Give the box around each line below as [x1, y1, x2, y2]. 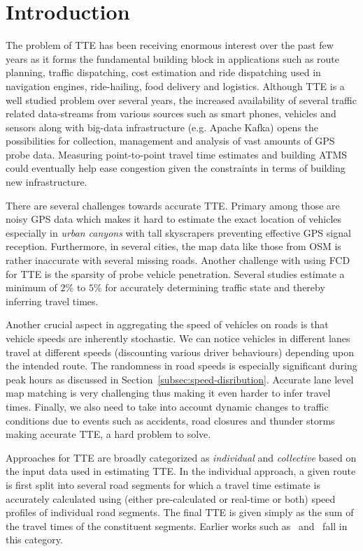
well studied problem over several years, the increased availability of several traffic [6, 92, 357, 107]
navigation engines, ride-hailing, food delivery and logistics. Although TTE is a [6, 78, 345, 93]
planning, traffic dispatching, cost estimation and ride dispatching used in [6, 65, 321, 80]
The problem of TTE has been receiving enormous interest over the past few [6, 38, 334, 52]
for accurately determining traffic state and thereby [105, 280, 325, 295]
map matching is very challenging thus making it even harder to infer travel [6, 385, 331, 400]
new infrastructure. [6, 175, 87, 189]
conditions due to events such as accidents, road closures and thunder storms [6, 413, 335, 427]
